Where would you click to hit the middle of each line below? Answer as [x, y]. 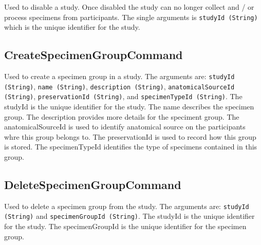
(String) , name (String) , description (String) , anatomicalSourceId [119, 86]
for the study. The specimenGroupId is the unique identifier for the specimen [125, 226]
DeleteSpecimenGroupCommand [93, 184]
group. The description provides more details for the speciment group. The [122, 116]
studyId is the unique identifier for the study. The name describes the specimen [129, 107]
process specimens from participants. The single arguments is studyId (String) [131, 17]
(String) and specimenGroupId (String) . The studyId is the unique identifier [129, 216]
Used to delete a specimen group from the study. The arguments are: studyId [127, 206]
